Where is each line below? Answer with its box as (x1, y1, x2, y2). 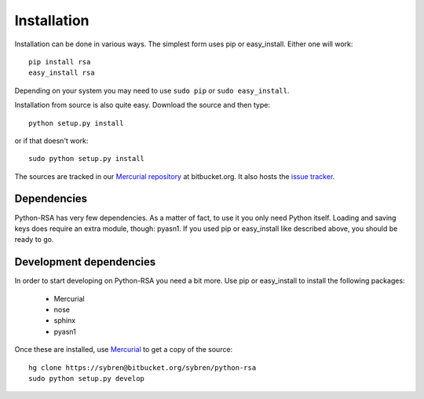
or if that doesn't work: (14, 136, 89, 145)
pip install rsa (28, 57, 91, 66)
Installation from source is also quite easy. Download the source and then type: (14, 101, 271, 110)
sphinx (53, 316, 76, 325)
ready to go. (14, 235, 54, 244)
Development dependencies (14, 255, 156, 269)
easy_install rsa (28, 68, 95, 78)
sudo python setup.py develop (28, 374, 145, 383)
